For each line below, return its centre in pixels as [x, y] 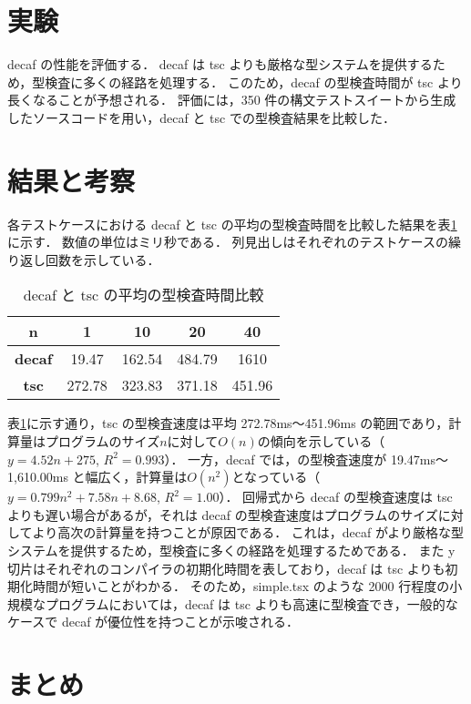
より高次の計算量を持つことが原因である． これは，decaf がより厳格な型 [248, 532]
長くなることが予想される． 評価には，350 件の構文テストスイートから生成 [232, 100]
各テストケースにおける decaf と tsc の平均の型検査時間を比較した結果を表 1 [232, 224]
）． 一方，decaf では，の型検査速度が [276, 459]
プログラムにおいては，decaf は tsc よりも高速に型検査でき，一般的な [251, 603]
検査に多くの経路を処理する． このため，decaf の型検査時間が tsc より [254, 82]
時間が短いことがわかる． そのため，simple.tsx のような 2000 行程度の [241, 586]
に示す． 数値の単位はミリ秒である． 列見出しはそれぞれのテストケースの [228, 242]
